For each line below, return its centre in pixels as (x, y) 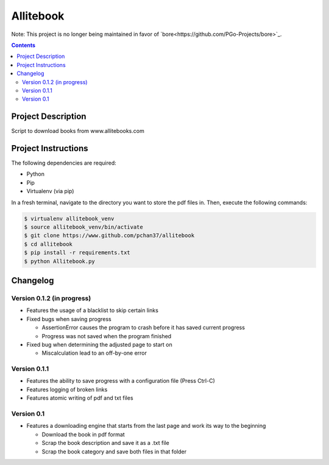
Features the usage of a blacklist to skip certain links (92, 310)
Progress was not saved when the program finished (107, 336)
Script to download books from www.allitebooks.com (78, 131)
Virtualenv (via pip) (50, 191)
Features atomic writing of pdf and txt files (80, 398)
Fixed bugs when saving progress (69, 319)
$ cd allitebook (48, 244)
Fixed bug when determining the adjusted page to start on (100, 344)
